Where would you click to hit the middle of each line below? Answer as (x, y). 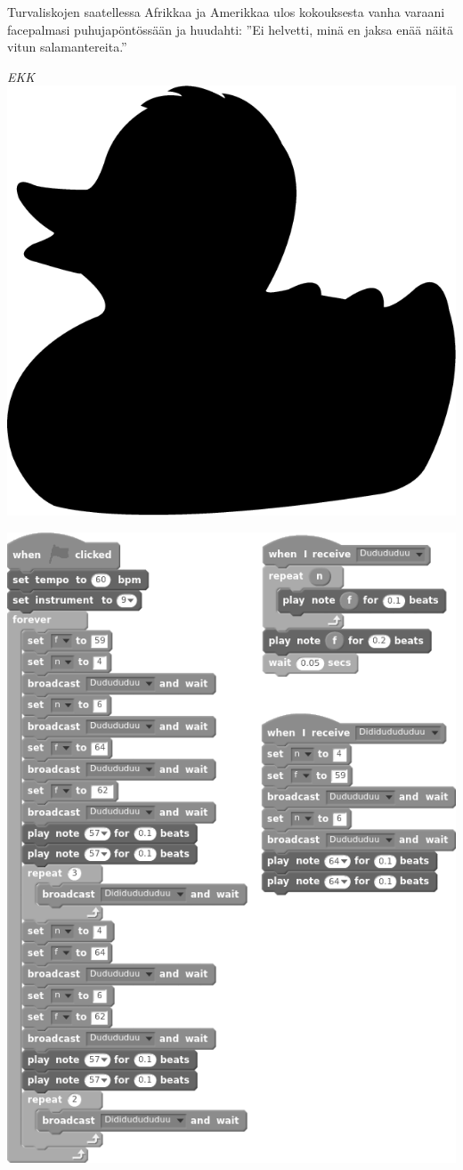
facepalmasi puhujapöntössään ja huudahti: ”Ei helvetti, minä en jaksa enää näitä (231, 29)
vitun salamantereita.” (67, 47)
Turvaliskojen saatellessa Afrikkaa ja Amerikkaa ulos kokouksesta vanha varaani (226, 12)
